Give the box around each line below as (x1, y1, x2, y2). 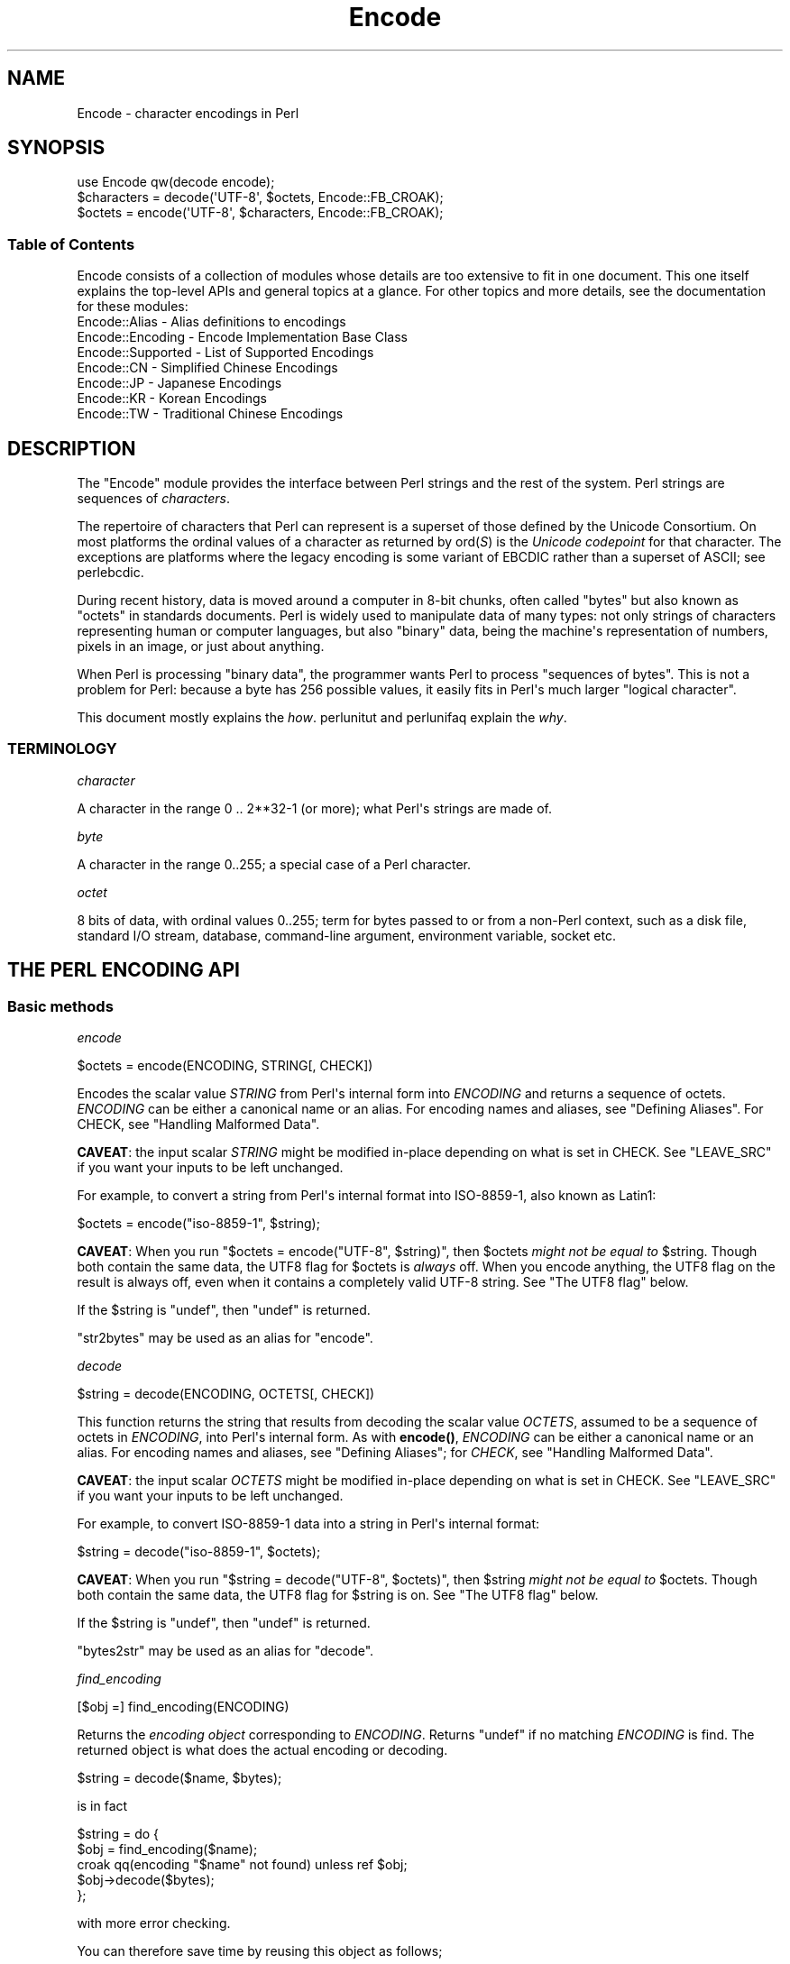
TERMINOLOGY (7, 739, 117, 758)
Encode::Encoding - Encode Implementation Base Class (77, 329, 408, 345)
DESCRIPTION (7, 436, 136, 460)
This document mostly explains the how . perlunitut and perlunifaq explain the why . (77, 710, 567, 726)
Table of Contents (7, 234, 135, 253)
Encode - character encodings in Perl (77, 105, 299, 121)
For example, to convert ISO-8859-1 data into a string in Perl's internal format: (77, 1516, 540, 1531)
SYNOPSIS (7, 136, 106, 160)
